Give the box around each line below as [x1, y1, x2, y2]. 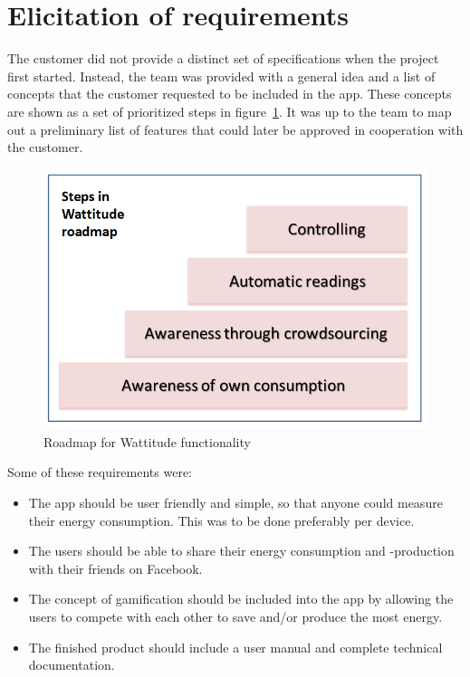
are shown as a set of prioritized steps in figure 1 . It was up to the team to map [7, 101, 452, 120]
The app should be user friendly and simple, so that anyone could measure [28, 493, 443, 512]
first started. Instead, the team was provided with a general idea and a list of [7, 66, 436, 85]
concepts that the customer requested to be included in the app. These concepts [7, 84, 452, 103]
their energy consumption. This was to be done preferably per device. [28, 510, 415, 529]
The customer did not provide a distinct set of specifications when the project [7, 49, 439, 68]
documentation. [28, 655, 115, 674]
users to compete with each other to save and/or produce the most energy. [28, 607, 443, 625]
